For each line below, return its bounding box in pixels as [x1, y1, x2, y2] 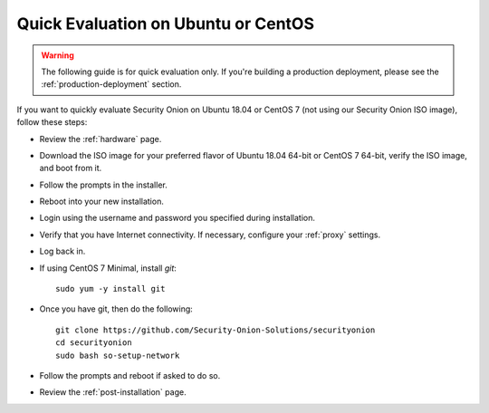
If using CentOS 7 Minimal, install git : [39, 263, 177, 274]
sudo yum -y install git [55, 283, 166, 294]
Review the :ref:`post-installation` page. [39, 387, 187, 398]
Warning [41, 50, 74, 61]
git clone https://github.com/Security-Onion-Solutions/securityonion [55, 324, 376, 335]
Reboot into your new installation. [39, 196, 165, 207]
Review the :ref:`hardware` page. [39, 133, 162, 144]
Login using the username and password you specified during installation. [39, 213, 316, 224]
